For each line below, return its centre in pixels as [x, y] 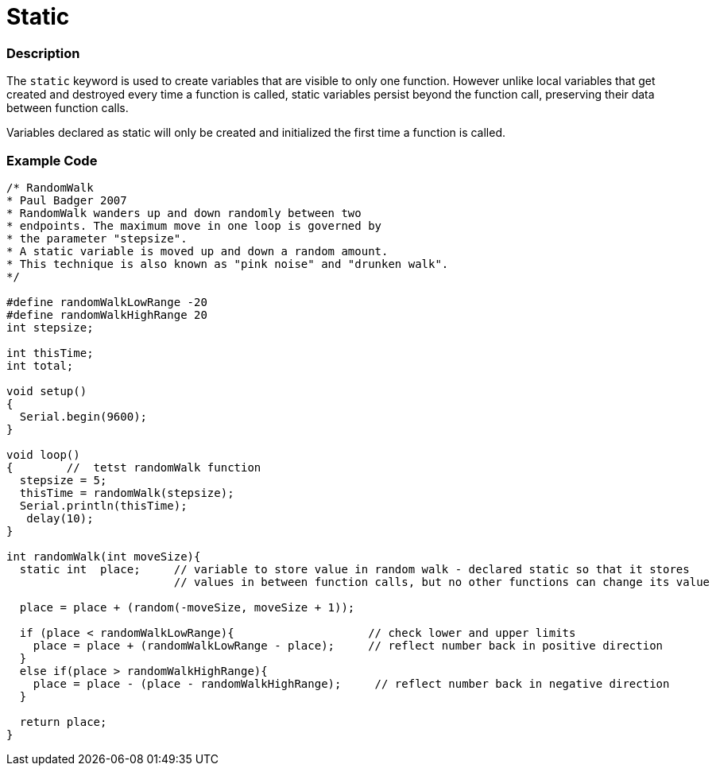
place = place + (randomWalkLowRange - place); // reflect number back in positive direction [348, 645]
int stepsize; [50, 327]
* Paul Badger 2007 [67, 200]
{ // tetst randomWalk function [134, 467]
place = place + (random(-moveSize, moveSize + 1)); [187, 607]
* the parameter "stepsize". [97, 238]
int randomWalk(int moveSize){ [104, 556]
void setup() [47, 391]
